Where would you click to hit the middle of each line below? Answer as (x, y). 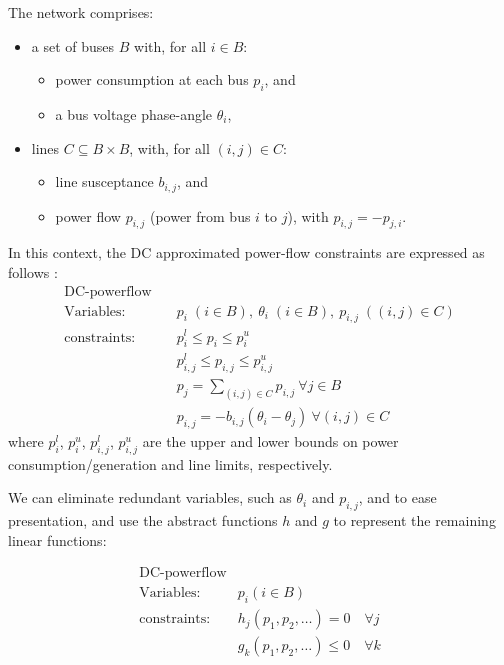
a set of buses (73, 45)
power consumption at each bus (152, 79)
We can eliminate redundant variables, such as (150, 497)
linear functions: (57, 539)
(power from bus (200, 215)
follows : (33, 272)
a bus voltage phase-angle (134, 113)
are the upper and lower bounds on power (270, 441)
